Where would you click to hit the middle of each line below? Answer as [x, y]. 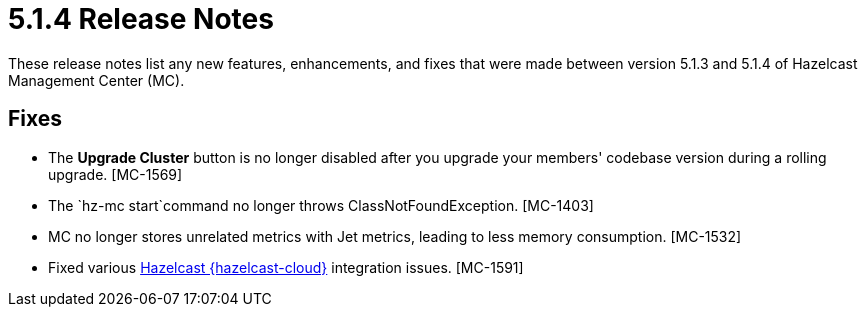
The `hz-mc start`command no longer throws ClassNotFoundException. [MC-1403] [321, 205]
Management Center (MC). [96, 80]
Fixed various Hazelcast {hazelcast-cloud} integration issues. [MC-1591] [286, 267]
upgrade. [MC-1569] [115, 174]
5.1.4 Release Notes [141, 19]
